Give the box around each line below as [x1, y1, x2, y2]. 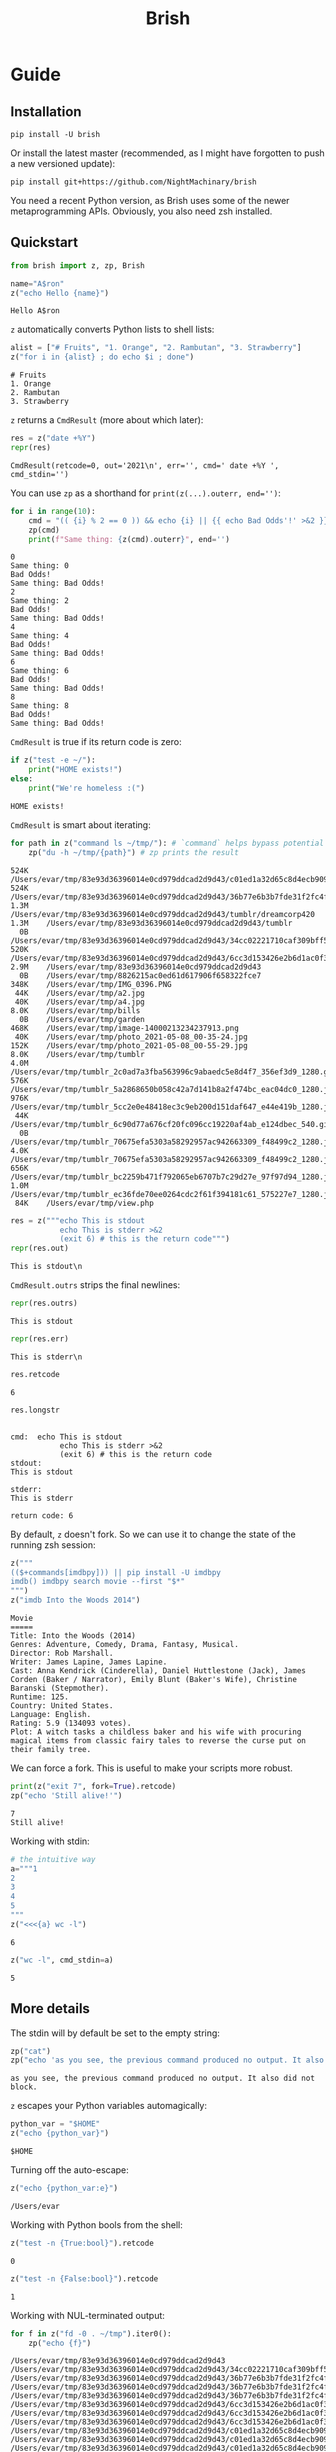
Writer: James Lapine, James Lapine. [10, 1657, 168, 1667]
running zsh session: [10, 1538, 97, 1551]
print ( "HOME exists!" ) [28, 765, 123, 775]
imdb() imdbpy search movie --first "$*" [10, 1577, 186, 1587]
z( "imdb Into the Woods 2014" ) [10, 1595, 141, 1606]
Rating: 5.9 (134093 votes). [10, 1718, 132, 1729]
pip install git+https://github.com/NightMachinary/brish [10, 177, 257, 187]
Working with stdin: [10, 1835, 90, 1847]
